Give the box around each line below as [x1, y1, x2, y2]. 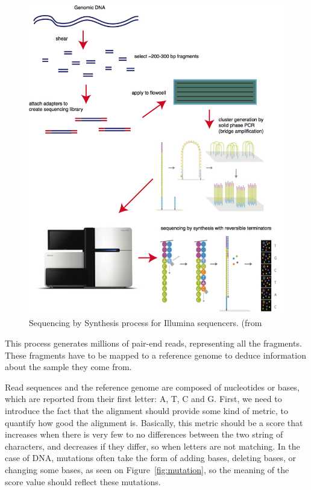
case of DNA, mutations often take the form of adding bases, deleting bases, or [5, 451, 296, 464]
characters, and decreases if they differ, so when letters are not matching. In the [5, 439, 300, 452]
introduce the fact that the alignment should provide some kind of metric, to [5, 404, 289, 417]
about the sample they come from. [5, 360, 132, 373]
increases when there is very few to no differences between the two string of [5, 428, 283, 441]
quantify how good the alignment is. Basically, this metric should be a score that [5, 416, 303, 429]
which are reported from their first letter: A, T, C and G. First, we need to [5, 392, 282, 405]
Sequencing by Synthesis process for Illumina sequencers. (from [29, 316, 262, 329]
